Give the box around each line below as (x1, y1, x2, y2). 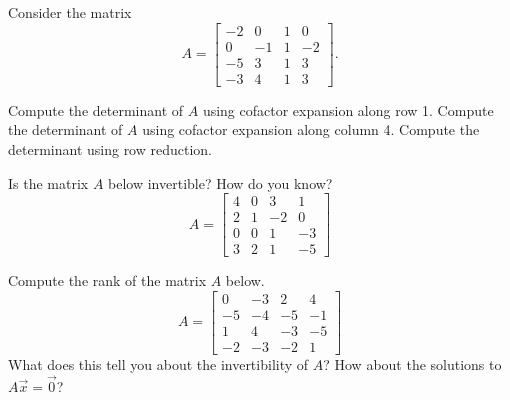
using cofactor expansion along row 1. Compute (202, 99, 494, 120)
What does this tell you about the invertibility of (8, 353, 309, 374)
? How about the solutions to (323, 353, 502, 374)
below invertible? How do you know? (108, 172, 333, 193)
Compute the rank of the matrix (8, 270, 207, 291)
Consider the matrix (8, 2, 132, 22)
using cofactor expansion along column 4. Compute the (142, 119, 480, 140)
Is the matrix (8, 172, 89, 193)
